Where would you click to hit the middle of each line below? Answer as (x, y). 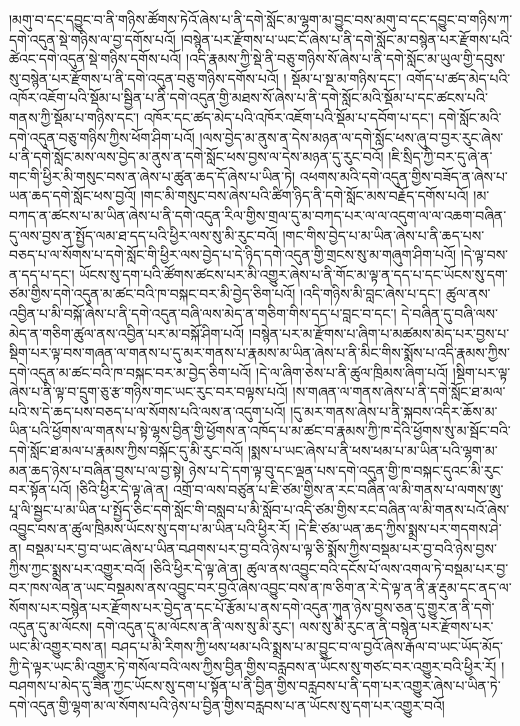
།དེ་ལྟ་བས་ (484, 254)
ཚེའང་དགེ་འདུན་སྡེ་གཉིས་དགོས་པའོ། (95, 58)
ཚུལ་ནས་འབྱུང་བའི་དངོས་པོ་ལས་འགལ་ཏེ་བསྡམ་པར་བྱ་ (377, 567)
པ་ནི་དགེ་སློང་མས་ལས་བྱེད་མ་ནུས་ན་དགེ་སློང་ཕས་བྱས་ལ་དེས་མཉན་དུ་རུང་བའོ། (196, 156)
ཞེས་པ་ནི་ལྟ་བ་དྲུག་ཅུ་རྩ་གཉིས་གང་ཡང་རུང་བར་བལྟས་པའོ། (148, 391)
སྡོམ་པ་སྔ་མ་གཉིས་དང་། (346, 77)
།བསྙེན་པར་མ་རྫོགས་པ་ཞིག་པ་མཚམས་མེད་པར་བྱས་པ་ (379, 332)
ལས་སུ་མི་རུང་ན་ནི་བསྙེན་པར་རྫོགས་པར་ (396, 626)
